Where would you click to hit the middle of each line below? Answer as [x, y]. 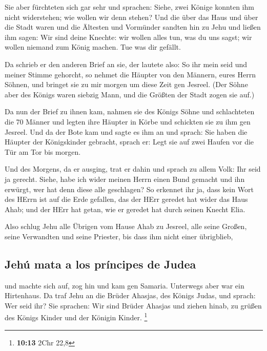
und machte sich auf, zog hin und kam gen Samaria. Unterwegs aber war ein [125, 285]
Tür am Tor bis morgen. [43, 151]
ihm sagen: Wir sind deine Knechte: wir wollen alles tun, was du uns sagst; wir [128, 37]
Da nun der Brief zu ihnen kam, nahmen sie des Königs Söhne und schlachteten [130, 111]
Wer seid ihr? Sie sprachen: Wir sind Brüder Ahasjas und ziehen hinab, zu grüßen [133, 305]
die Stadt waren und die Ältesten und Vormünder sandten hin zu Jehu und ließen [133, 27]
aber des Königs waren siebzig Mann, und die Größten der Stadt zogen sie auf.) [130, 94]
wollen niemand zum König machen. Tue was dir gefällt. [93, 47]
